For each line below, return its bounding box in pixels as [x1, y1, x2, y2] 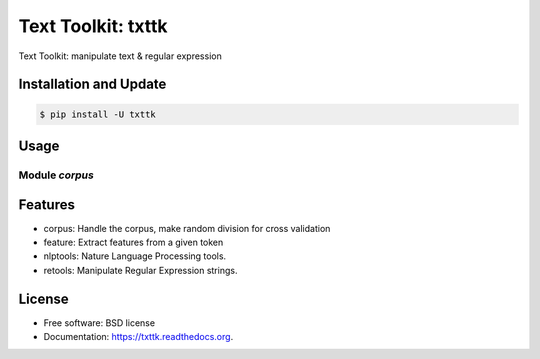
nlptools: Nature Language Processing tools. [43, 250, 227, 262]
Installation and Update [18, 76, 167, 93]
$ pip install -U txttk [39, 108, 157, 120]
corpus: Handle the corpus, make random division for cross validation [43, 222, 331, 234]
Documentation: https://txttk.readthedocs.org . [43, 331, 234, 343]
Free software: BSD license [43, 316, 155, 329]
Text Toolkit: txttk [18, 15, 169, 37]
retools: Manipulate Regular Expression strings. [43, 264, 238, 276]
